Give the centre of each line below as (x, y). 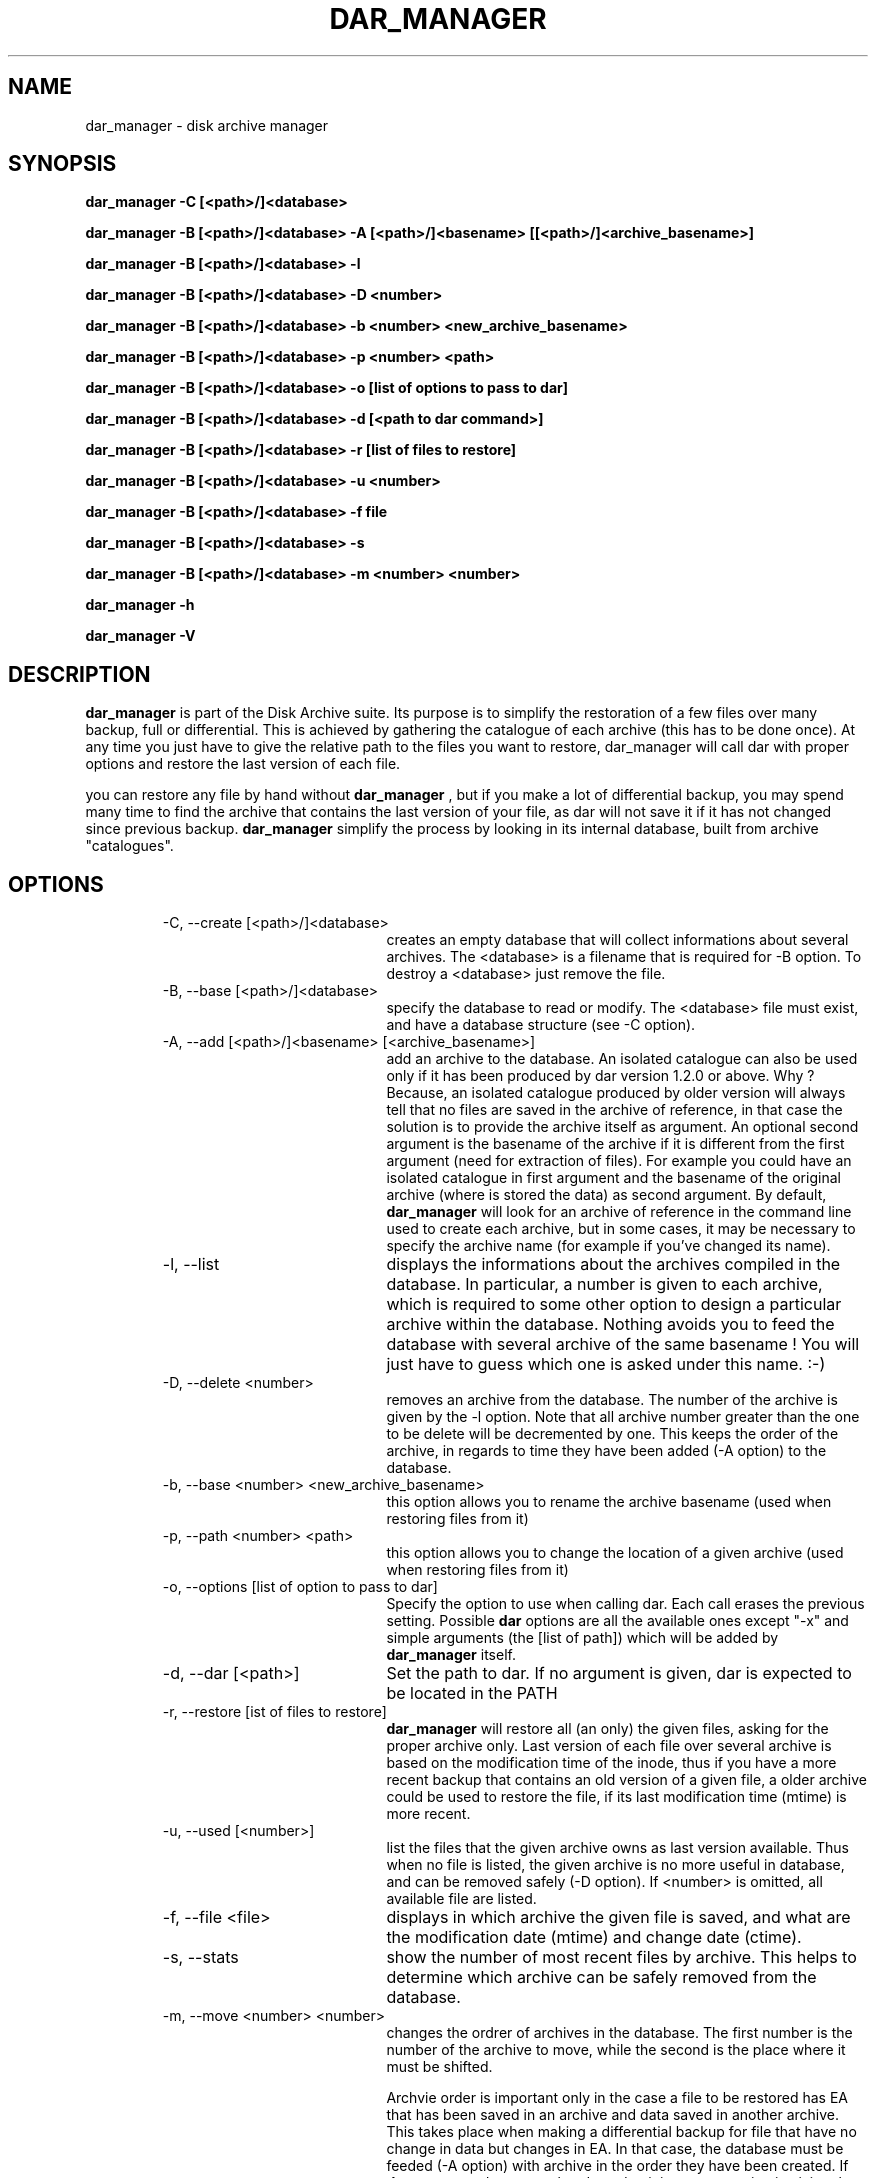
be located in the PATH (472, 1693)
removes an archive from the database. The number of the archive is (612, 1400)
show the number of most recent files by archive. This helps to (621, 1957)
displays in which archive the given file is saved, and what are (618, 1917)
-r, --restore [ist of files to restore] (274, 1712)
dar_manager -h (140, 605)
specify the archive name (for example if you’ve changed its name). (608, 1246)
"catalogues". (129, 846)
